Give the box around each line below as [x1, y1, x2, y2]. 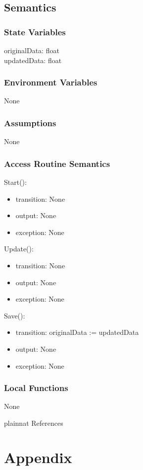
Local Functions [4, 382, 68, 394]
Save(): [4, 310, 25, 320]
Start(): [4, 177, 27, 187]
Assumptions [4, 116, 56, 129]
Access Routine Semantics [4, 157, 110, 169]
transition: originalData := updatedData [15, 327, 139, 337]
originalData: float [4, 45, 59, 55]
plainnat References [4, 417, 63, 428]
